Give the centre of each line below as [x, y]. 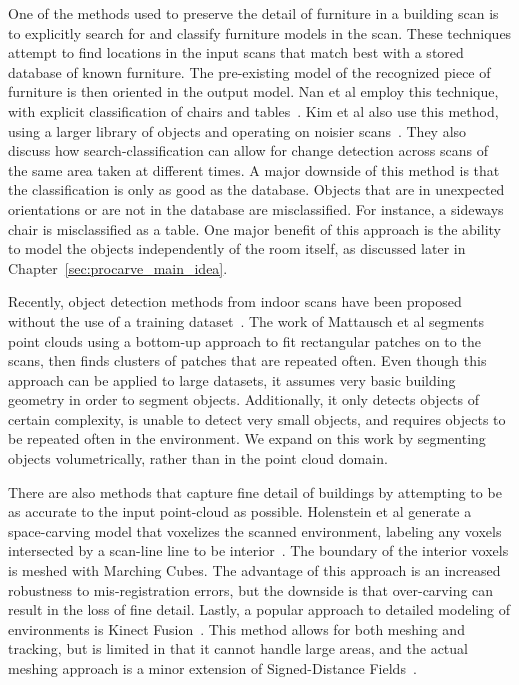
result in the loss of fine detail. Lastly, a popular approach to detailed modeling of [259, 609]
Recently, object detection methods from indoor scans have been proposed [235, 301]
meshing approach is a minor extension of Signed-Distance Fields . [212, 668]
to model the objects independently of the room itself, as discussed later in [237, 248]
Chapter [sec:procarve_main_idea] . [118, 267]
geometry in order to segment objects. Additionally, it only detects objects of [243, 399]
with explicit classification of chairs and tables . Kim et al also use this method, [253, 110]
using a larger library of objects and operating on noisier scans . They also [237, 130]
